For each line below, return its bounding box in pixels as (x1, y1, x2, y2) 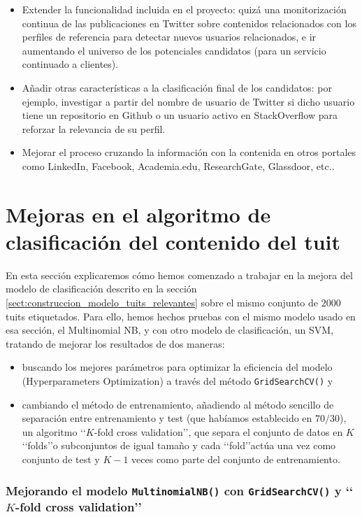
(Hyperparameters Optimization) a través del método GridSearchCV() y (22, 374, 333, 388)
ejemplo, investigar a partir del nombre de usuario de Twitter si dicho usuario (22, 94, 355, 108)
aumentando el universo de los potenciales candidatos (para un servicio (22, 43, 326, 57)
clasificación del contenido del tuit (6, 227, 341, 255)
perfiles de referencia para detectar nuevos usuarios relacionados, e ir (22, 29, 317, 44)
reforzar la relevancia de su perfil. (22, 121, 166, 136)
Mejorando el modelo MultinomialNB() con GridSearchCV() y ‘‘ (6, 481, 354, 499)
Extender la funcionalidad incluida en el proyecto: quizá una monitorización (22, 2, 347, 16)
